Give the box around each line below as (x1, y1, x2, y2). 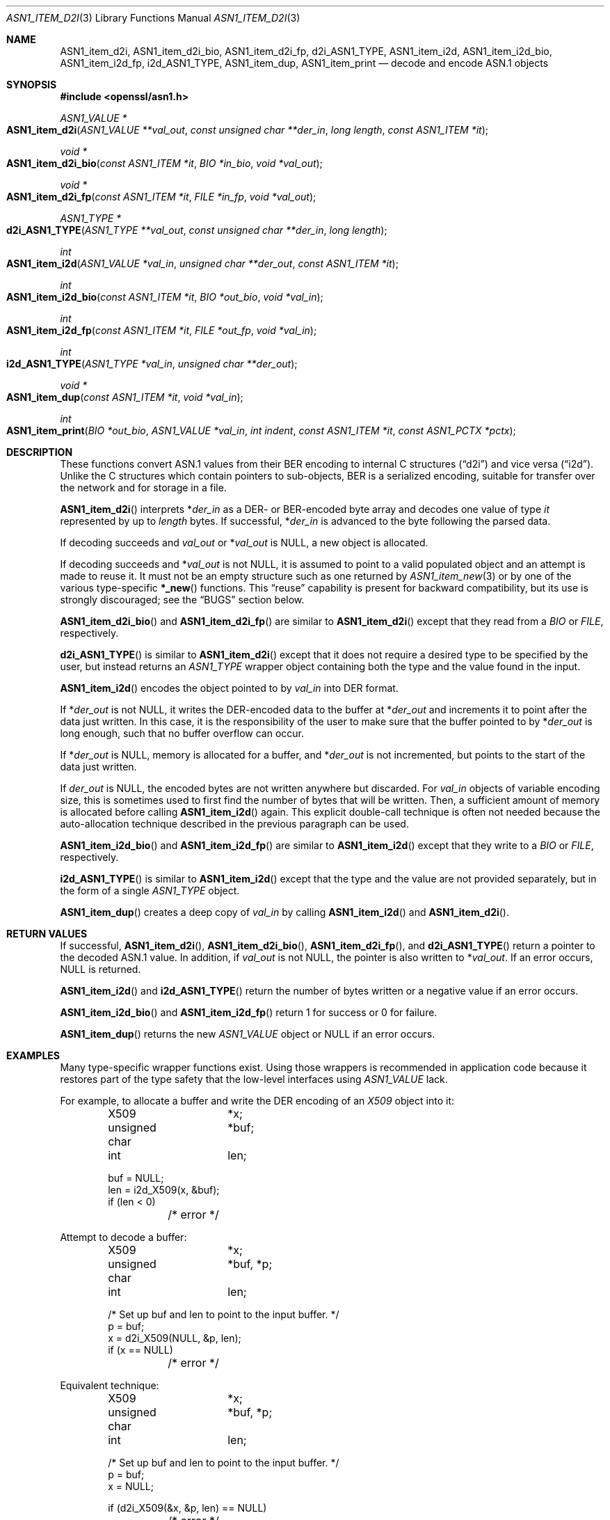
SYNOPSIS (6, 79, 57, 90)
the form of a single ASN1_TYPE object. (60, 885, 240, 896)
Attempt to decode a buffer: (60, 1231, 187, 1243)
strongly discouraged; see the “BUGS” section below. (60, 594, 305, 605)
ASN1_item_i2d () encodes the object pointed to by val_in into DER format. (60, 682, 399, 694)
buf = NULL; (108, 1172, 164, 1184)
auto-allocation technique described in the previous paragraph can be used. (60, 818, 409, 830)
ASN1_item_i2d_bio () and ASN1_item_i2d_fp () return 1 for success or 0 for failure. (60, 1006, 438, 1018)
